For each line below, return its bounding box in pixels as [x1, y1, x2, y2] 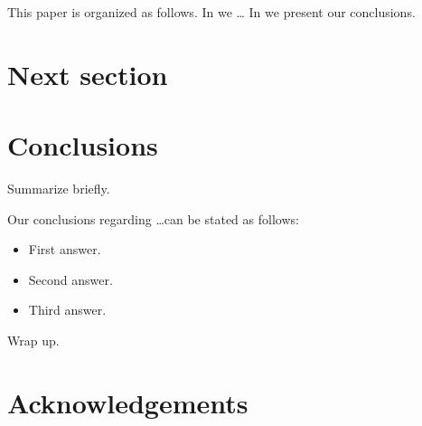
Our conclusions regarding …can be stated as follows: [7, 209, 299, 228]
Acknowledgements [7, 383, 249, 421]
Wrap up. [7, 331, 60, 350]
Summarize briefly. [7, 179, 110, 198]
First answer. [28, 240, 101, 259]
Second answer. [28, 270, 113, 289]
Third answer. [28, 300, 107, 319]
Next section [7, 55, 168, 92]
